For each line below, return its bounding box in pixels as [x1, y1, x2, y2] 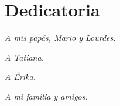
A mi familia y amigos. [5, 90, 88, 102]
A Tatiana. [5, 51, 44, 63]
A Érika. [5, 70, 36, 83]
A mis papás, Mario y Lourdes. [5, 31, 116, 44]
